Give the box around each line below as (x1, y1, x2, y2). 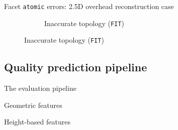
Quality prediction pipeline (4, 59, 147, 75)
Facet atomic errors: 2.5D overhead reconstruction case (4, 1, 174, 11)
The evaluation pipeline (4, 83, 76, 93)
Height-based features (4, 116, 71, 127)
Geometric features (4, 99, 62, 110)
